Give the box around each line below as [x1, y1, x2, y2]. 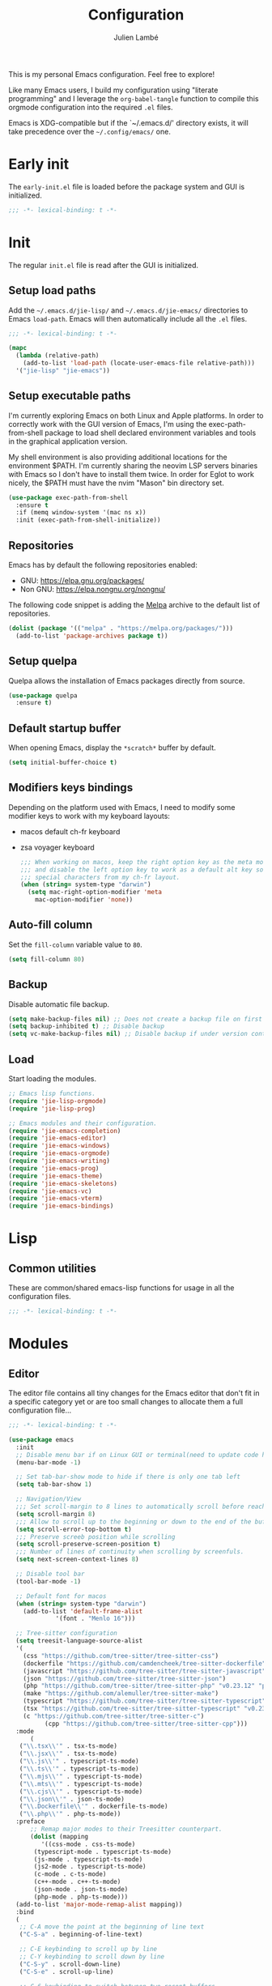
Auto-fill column [8, 918, 93, 932]
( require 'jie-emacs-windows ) [8, 1142, 111, 1150]
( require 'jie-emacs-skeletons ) [8, 1179, 117, 1187]
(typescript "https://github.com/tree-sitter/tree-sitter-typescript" [23, 1697, 266, 1706]
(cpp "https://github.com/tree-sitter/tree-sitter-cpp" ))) [44, 1720, 249, 1728]
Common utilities [8, 1261, 97, 1275]
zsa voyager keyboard [19, 842, 95, 852]
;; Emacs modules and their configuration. [8, 1119, 158, 1127]
